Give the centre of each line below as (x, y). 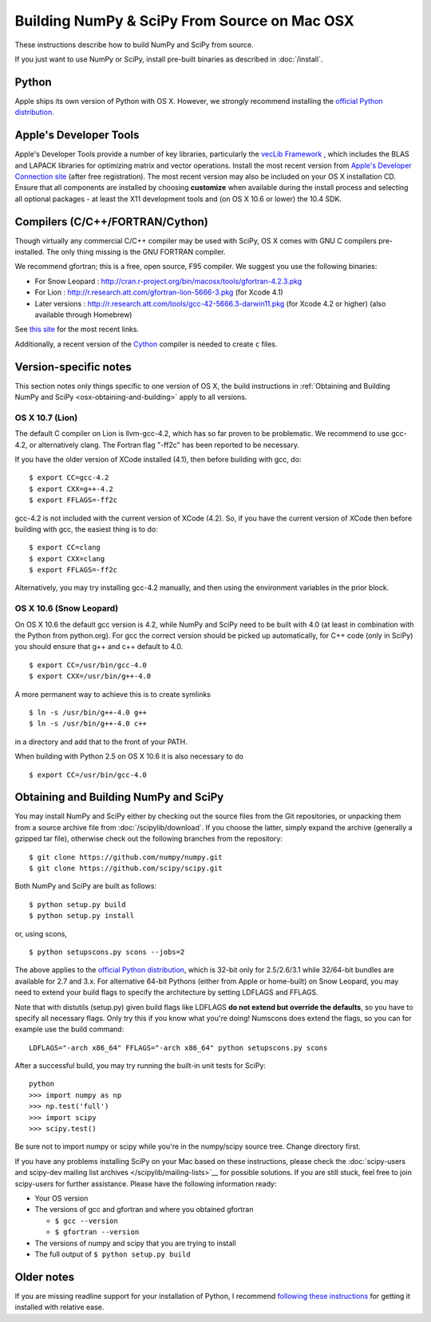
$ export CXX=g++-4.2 (71, 489)
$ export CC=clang (65, 548)
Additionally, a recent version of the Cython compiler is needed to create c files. (146, 344)
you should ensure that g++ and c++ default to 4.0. (99, 647)
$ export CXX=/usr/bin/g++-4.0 (90, 676)
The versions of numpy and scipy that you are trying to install (135, 1243)
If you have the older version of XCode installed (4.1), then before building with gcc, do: (158, 459)
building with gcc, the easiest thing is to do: (87, 529)
